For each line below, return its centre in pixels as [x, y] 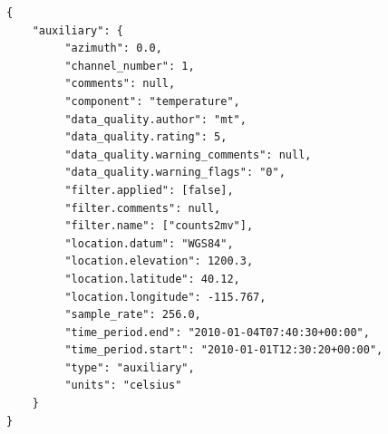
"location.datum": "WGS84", [149, 243]
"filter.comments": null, [143, 208]
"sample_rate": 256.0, [133, 315]
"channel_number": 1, [130, 66]
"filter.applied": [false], [149, 190]
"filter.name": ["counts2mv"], [159, 226]
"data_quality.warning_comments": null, [188, 154]
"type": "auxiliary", [130, 367]
